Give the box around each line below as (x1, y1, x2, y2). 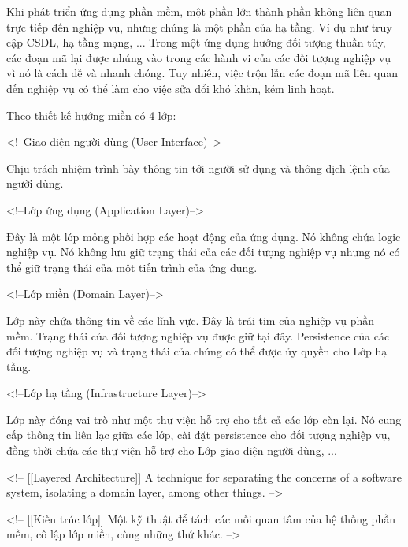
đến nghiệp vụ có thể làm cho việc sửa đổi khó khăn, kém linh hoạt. (6, 80, 335, 96)
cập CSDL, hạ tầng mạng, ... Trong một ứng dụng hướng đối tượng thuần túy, (6, 34, 386, 50)
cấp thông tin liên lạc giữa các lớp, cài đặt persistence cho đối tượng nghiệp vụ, (6, 426, 391, 443)
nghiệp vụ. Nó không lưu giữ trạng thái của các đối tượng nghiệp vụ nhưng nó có (6, 244, 400, 260)
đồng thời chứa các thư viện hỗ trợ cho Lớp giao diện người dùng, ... (6, 442, 337, 459)
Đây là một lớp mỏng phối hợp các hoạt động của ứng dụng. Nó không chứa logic (6, 228, 401, 244)
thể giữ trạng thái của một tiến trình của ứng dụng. (6, 259, 258, 275)
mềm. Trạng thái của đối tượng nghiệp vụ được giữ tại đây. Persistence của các (6, 327, 390, 344)
